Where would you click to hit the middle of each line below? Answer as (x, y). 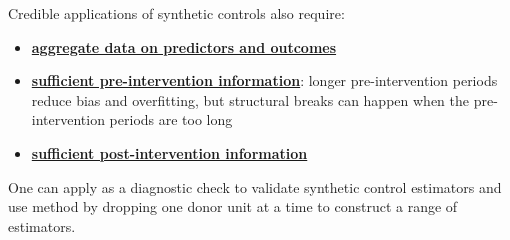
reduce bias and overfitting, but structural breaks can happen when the (250, 99)
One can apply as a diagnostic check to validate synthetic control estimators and (255, 186)
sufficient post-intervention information (169, 152)
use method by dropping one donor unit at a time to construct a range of (233, 206)
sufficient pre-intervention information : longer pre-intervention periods (264, 80)
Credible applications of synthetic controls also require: (176, 13)
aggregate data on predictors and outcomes (184, 46)
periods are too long (171, 119)
